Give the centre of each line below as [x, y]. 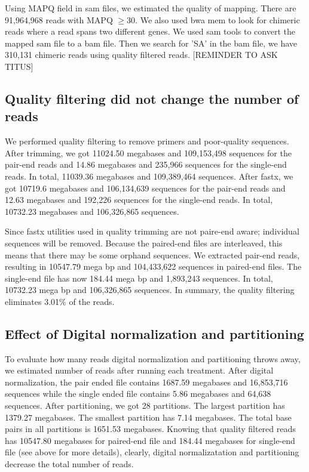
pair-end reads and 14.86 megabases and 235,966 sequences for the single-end [146, 164]
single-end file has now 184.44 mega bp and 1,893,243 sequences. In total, [139, 278]
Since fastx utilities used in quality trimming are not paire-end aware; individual [152, 231]
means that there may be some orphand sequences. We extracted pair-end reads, [152, 254]
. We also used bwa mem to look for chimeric [218, 19]
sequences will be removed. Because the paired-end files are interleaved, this [144, 243]
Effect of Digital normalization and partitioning [154, 333]
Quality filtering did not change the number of [152, 98]
